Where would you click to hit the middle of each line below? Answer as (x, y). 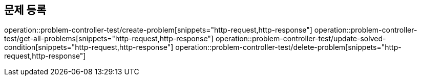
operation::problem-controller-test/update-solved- (301, 39)
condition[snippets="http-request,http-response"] (89, 47)
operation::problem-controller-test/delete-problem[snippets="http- (288, 47)
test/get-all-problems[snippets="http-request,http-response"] (109, 39)
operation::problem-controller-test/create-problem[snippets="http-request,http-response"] (158, 30)
